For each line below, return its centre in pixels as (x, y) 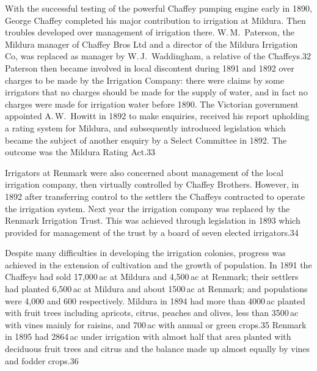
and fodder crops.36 (42, 360)
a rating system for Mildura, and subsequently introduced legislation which (145, 127)
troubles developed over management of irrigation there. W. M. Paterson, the (150, 32)
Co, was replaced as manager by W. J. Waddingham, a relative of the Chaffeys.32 (158, 56)
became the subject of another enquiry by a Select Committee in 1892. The (146, 140)
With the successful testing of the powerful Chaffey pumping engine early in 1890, (158, 8)
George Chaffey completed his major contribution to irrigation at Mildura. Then (155, 20)
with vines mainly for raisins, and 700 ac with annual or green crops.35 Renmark (156, 324)
